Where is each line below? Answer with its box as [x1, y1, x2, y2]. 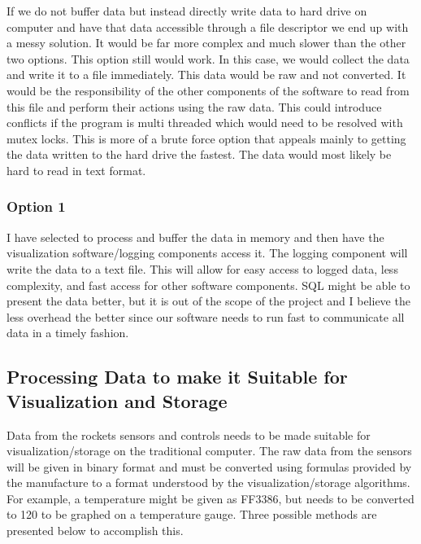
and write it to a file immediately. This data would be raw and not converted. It [7, 66, 406, 83]
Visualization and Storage [7, 388, 228, 413]
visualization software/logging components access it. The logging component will [7, 244, 408, 261]
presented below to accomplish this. [7, 522, 184, 539]
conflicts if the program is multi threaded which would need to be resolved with [7, 114, 403, 131]
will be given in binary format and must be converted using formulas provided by [7, 458, 412, 475]
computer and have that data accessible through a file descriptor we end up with [7, 18, 409, 35]
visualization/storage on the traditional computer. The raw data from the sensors [7, 442, 412, 459]
